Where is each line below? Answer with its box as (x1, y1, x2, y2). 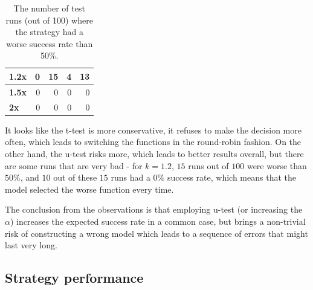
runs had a (111, 171, 150, 184)
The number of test (13, 2, 85, 14)
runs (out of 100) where (5, 13, 93, 26)
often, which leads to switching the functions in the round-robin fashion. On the (5, 135, 302, 148)
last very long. (5, 239, 57, 251)
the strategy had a (15, 25, 83, 38)
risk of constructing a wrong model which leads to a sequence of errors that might (5, 227, 308, 239)
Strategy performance (5, 268, 144, 287)
